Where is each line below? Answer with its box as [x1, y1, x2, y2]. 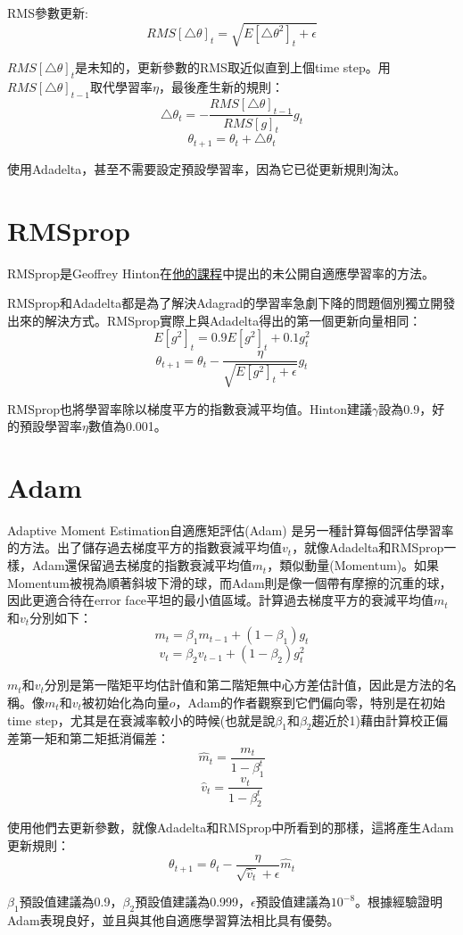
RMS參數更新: [7, 4, 88, 21]
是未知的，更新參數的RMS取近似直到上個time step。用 [74, 58, 391, 77]
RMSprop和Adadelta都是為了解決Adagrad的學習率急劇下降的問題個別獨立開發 [7, 294, 456, 312]
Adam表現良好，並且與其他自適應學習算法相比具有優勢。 [7, 910, 340, 929]
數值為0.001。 [87, 417, 167, 435]
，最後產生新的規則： [158, 77, 284, 95]
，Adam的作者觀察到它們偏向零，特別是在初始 [175, 693, 446, 712]
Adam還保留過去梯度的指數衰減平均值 [31, 556, 252, 575]
